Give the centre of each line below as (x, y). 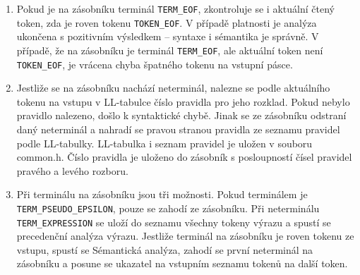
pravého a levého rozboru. (72, 170)
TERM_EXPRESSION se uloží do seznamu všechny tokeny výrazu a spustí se (174, 222)
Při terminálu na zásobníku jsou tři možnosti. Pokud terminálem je (162, 194)
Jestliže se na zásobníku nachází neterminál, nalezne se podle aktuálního (173, 88)
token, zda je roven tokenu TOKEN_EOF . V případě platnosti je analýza (167, 22)
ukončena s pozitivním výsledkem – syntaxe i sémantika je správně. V (168, 36)
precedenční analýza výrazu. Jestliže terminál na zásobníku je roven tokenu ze (185, 236)
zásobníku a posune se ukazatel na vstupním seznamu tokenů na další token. (182, 263)
